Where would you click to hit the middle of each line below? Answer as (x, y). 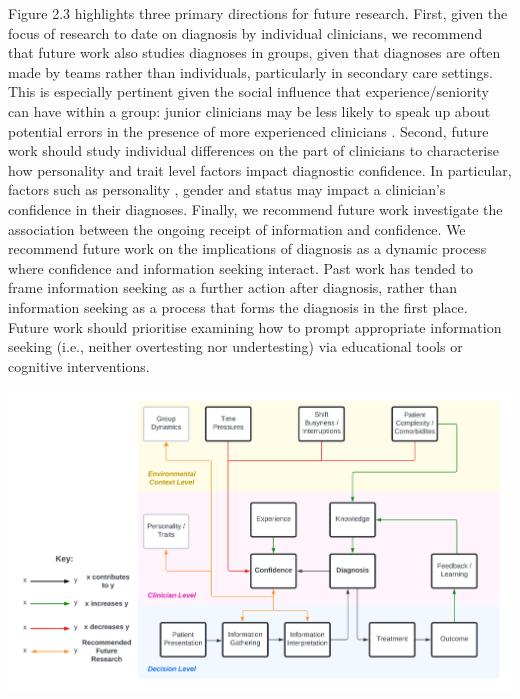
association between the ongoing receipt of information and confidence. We (237, 228)
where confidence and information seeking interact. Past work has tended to (240, 267)
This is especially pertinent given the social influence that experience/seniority (248, 91)
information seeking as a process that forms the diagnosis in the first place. (238, 306)
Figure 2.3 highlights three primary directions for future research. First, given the (258, 13)
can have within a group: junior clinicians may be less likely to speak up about (249, 110)
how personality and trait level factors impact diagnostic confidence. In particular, (260, 169)
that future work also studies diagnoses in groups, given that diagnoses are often (254, 52)
